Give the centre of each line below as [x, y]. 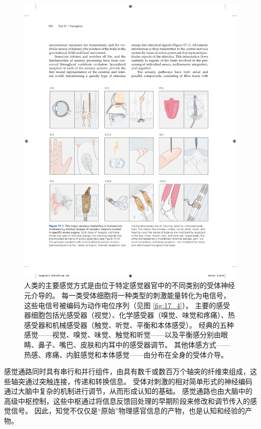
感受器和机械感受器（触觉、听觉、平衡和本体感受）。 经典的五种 [129, 325]
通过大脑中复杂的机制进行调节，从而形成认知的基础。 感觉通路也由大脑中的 [128, 391]
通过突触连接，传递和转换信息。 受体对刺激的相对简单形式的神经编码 [139, 381]
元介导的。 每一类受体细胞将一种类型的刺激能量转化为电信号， [127, 295]
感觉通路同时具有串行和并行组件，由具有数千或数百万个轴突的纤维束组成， [127, 371]
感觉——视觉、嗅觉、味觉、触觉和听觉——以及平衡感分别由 [122, 335]
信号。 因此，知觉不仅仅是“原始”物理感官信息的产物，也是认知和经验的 [128, 411]
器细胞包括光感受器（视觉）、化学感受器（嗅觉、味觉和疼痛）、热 [129, 315]
